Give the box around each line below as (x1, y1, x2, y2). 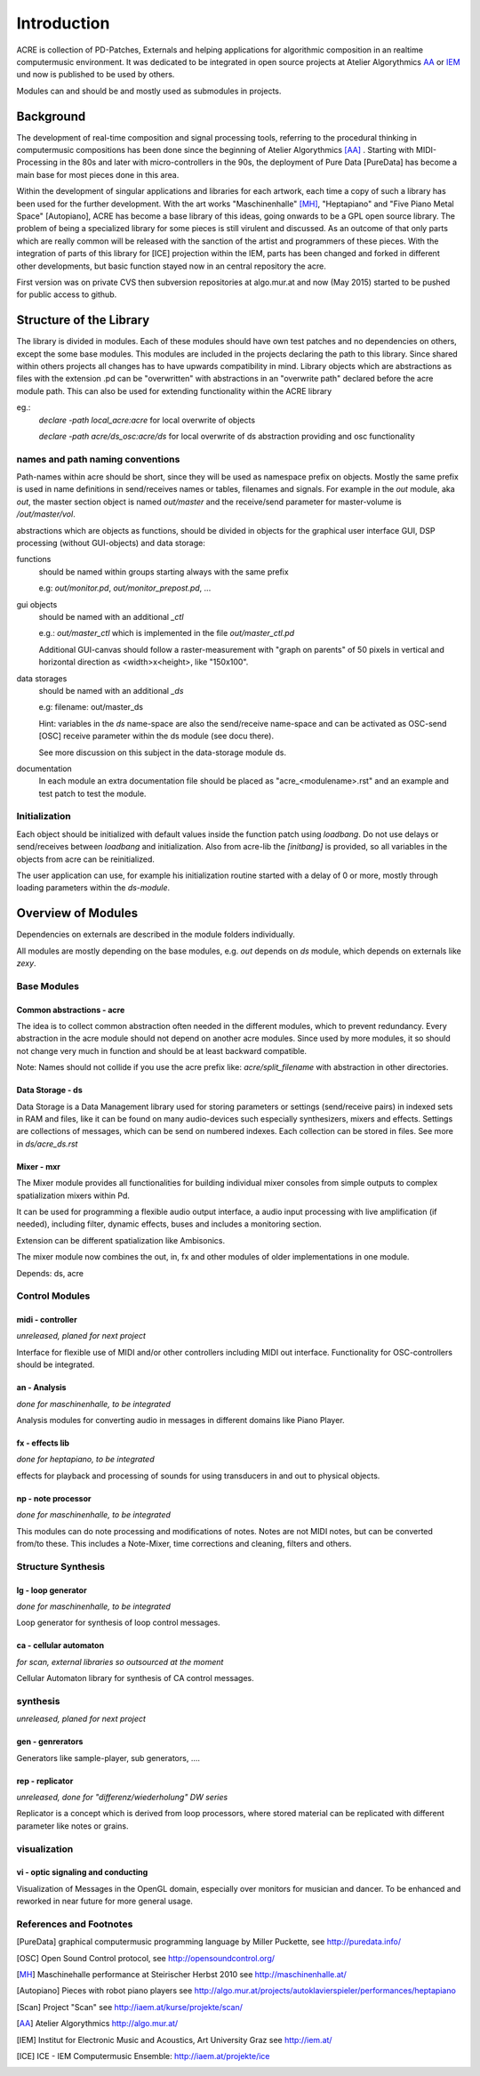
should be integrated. (16, 1359, 95, 1370)
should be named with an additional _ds (38, 685, 184, 696)
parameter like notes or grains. (16, 1820, 129, 1831)
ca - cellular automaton (16, 1640, 105, 1651)
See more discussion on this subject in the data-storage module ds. (38, 747, 286, 758)
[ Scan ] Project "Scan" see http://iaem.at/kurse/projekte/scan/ (16, 2001, 244, 2012)
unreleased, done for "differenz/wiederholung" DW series (16, 1792, 228, 1803)
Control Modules (16, 1290, 91, 1302)
